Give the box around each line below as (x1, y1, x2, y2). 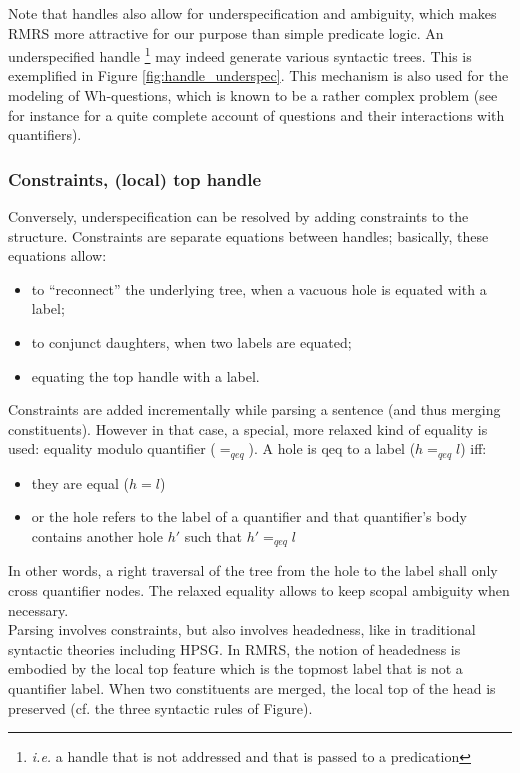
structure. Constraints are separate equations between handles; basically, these (8, 225, 489, 246)
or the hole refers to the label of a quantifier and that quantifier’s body (31, 506, 467, 527)
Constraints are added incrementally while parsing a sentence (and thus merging (8, 399, 501, 420)
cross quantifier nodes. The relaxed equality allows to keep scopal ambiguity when (8, 580, 510, 601)
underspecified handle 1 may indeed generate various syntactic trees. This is (8, 43, 472, 66)
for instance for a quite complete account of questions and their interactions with (8, 104, 505, 125)
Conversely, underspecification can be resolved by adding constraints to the (8, 206, 469, 227)
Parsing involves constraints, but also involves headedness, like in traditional (8, 619, 476, 640)
